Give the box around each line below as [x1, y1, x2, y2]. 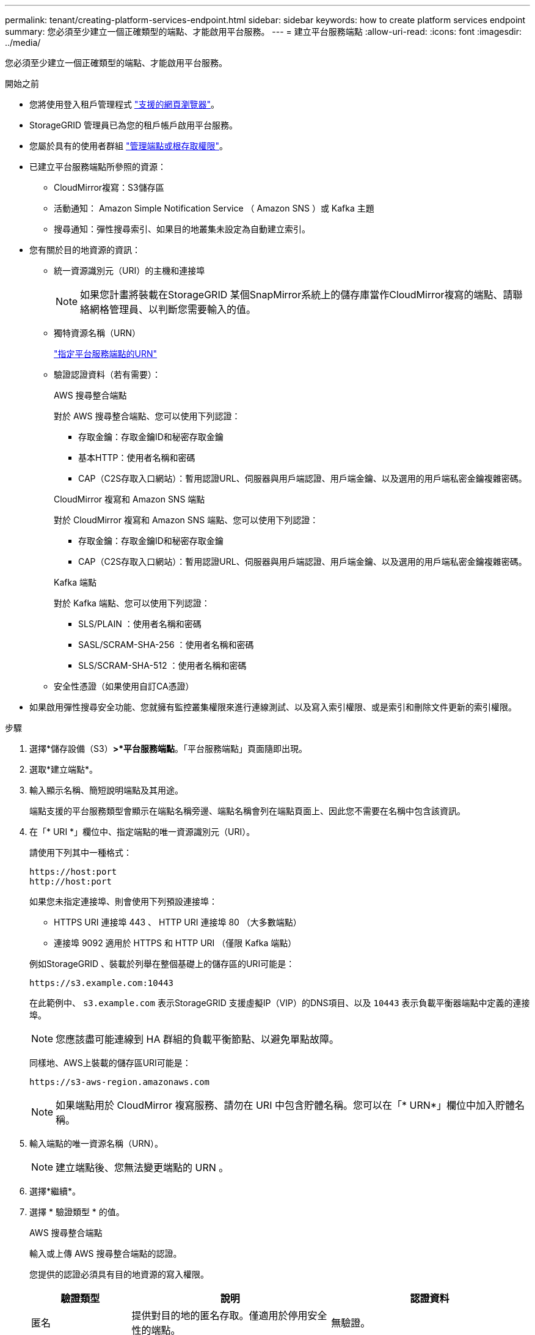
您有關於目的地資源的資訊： [29, 245, 140, 255]
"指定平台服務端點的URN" [54, 348, 158, 359]
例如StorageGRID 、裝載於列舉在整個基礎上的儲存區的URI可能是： [29, 958, 295, 969]
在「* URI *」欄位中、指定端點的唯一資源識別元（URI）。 [29, 826, 255, 837]
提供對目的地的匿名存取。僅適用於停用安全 [131, 1309, 327, 1322]
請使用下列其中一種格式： [29, 847, 132, 858]
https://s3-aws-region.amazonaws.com [29, 1077, 210, 1087]
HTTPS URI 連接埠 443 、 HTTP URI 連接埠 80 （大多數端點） [54, 917, 302, 927]
